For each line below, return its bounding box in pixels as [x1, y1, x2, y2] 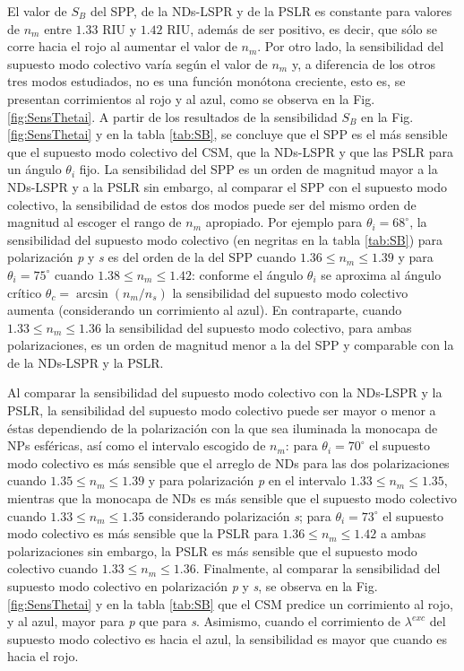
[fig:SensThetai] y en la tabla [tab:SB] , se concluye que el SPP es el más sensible [7, 125, 448, 144]
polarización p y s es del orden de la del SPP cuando [7, 248, 296, 266]
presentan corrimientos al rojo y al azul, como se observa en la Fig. [7, 89, 375, 108]
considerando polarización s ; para [148, 506, 331, 525]
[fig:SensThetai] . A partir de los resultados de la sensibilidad [7, 107, 338, 126]
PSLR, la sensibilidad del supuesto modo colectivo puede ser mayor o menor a [7, 401, 436, 420]
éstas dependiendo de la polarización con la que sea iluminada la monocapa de [7, 418, 438, 437]
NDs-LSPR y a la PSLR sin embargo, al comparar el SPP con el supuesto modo [7, 177, 447, 196]
